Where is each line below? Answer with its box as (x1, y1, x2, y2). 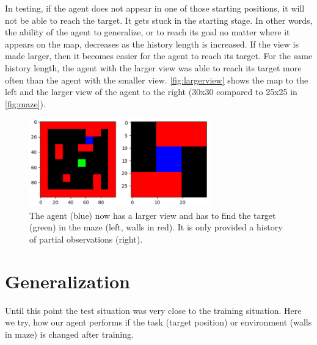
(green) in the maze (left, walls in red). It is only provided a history (29, 221, 283, 233)
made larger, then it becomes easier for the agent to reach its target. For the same (5, 49, 313, 62)
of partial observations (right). (29, 233, 143, 245)
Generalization (5, 268, 130, 293)
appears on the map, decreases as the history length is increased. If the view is (5, 37, 299, 50)
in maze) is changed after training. (5, 327, 134, 340)
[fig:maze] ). (5, 97, 46, 110)
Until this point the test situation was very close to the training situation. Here (5, 304, 302, 316)
